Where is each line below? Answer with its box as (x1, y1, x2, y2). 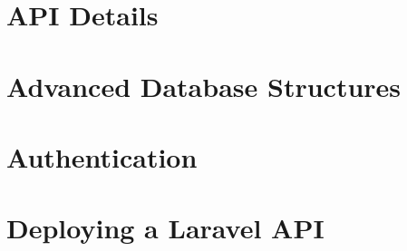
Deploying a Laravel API (6, 209, 325, 246)
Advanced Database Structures (6, 67, 402, 104)
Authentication (6, 138, 198, 175)
